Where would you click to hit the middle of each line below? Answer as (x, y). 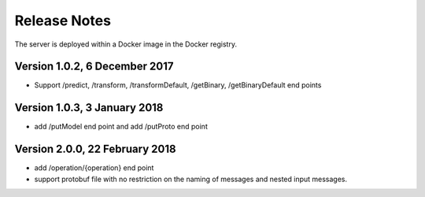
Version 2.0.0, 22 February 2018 (95, 149)
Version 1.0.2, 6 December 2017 (94, 67)
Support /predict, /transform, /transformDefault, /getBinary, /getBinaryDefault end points (178, 85)
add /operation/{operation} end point (94, 168)
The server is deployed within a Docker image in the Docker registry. (126, 44)
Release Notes (63, 20)
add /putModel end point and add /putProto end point (121, 127)
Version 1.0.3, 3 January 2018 (89, 108)
